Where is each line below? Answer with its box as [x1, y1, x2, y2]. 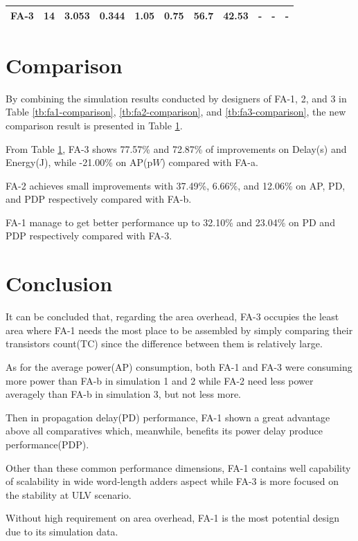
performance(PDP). [6, 437, 89, 451]
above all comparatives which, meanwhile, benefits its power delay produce [6, 423, 323, 438]
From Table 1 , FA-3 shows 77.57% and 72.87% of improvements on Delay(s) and [6, 141, 347, 156]
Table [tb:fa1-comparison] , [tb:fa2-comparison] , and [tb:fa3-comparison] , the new [6, 104, 346, 119]
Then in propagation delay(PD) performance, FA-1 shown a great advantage [6, 410, 330, 424]
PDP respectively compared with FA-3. [6, 228, 172, 243]
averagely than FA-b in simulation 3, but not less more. [6, 387, 242, 401]
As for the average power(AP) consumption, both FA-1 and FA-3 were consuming [6, 359, 352, 374]
